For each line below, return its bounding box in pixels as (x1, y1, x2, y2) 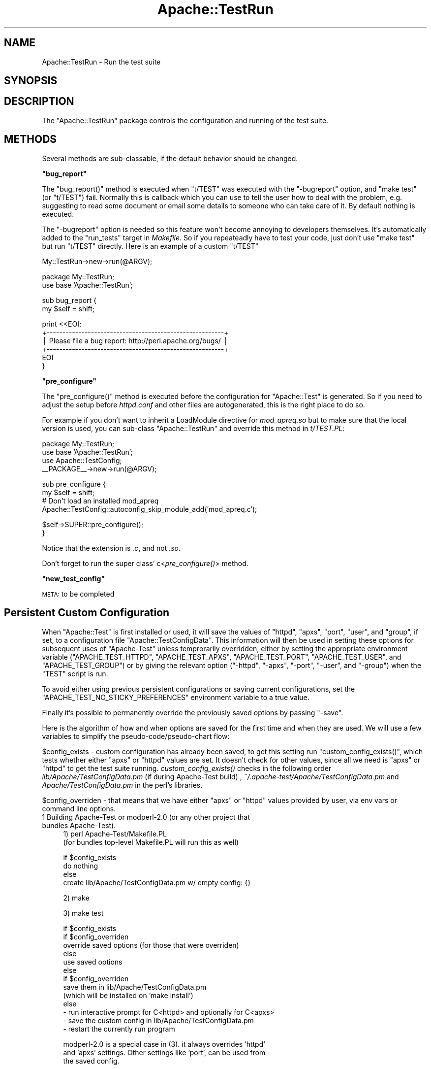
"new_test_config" (42, 574, 105, 583)
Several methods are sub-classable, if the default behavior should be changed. (42, 154, 298, 163)
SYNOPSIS (4, 74, 58, 87)
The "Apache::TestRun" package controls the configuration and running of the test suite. (42, 116, 329, 125)
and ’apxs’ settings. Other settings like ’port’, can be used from (63, 1048, 266, 1057)
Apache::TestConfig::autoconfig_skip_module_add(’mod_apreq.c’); (42, 504, 257, 513)
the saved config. (63, 1056, 120, 1065)
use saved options (63, 957, 123, 966)
